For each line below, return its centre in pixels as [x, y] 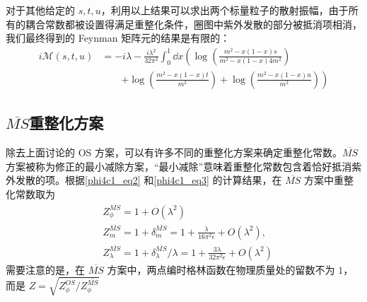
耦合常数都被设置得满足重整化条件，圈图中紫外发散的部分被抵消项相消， [193, 24]
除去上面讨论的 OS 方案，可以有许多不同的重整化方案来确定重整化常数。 [174, 152]
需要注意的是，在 [45, 269]
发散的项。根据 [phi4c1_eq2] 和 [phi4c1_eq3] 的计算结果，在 [148, 180]
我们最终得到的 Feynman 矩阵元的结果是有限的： [118, 38]
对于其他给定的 [40, 10]
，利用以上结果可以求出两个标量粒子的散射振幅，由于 [225, 10]
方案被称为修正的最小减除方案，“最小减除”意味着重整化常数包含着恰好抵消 [179, 166]
